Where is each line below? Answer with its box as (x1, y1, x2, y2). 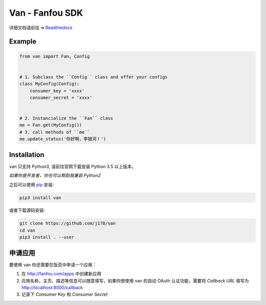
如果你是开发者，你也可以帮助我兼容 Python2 (9, 172, 101, 178)
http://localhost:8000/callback (21, 284, 83, 290)
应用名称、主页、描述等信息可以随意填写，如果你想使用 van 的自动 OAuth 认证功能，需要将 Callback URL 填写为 (21, 277, 249, 283)
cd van (19, 227, 35, 233)
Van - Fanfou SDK (9, 7, 83, 18)
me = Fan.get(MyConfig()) (19, 122, 82, 128)
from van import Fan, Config (19, 53, 90, 59)
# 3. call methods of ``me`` (19, 129, 90, 135)
